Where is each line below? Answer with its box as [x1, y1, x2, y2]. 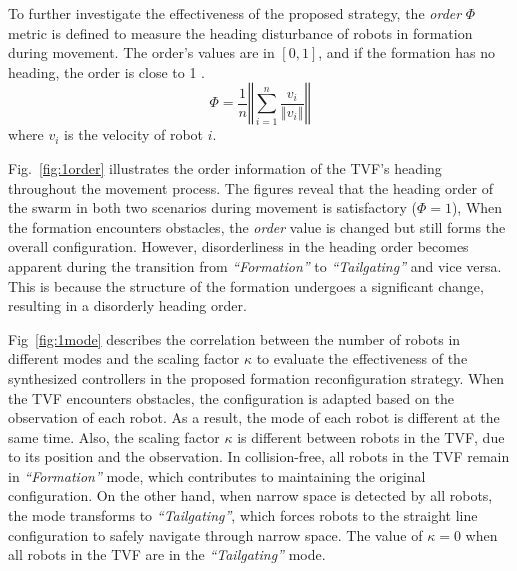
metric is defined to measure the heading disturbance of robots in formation [8, 22, 473, 43]
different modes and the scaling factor [8, 348, 240, 369]
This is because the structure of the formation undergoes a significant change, [8, 275, 484, 296]
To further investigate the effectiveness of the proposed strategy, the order [8, 3, 462, 23]
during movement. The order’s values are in [8, 42, 275, 63]
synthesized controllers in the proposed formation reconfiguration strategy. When [8, 367, 505, 388]
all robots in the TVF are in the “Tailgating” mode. [8, 544, 326, 565]
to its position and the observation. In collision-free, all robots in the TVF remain [8, 446, 510, 467]
